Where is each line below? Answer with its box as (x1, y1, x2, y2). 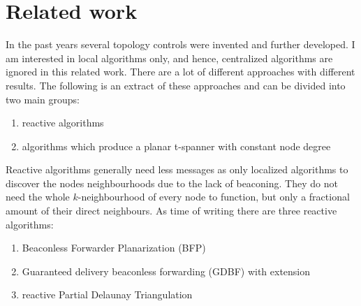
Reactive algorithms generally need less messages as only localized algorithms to (6, 162, 348, 177)
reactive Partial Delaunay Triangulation (22, 287, 193, 302)
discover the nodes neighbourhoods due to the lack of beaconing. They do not (6, 175, 338, 190)
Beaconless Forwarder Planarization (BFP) (22, 240, 206, 255)
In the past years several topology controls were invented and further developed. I (6, 37, 355, 52)
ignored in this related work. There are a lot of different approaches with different (6, 64, 355, 79)
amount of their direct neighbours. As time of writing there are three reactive (6, 203, 337, 218)
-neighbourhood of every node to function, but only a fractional (78, 189, 350, 204)
